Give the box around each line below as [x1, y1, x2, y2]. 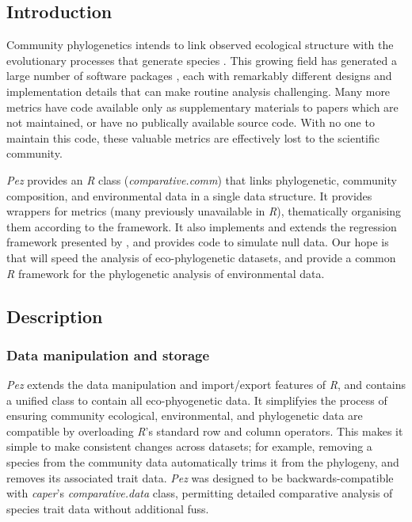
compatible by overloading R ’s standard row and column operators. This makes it [6, 422, 403, 439]
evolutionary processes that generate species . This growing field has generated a [6, 51, 398, 68]
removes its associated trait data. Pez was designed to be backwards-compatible [6, 469, 394, 486]
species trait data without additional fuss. [6, 500, 209, 516]
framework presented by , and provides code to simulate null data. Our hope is [6, 234, 389, 250]
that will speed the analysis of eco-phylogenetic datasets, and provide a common [6, 249, 396, 265]
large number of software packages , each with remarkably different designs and [6, 67, 392, 84]
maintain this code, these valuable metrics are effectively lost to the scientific [6, 129, 380, 146]
